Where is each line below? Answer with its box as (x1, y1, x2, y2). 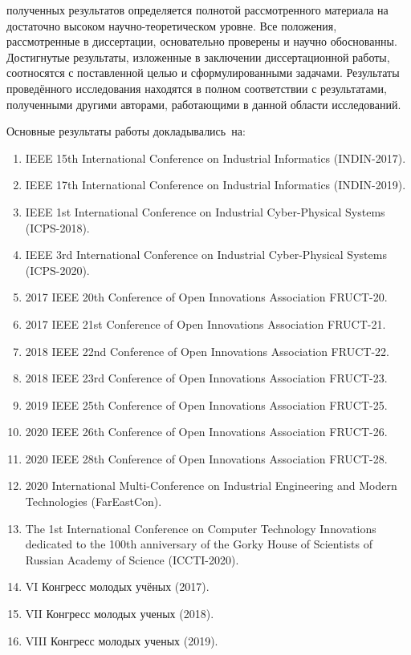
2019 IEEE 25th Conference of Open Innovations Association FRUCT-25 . (25, 396, 388, 413)
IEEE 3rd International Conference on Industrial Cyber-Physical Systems (25, 246, 387, 263)
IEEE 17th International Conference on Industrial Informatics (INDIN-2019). (25, 176, 406, 193)
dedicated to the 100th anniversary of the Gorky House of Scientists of (25, 536, 372, 552)
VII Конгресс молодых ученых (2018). (25, 605, 214, 622)
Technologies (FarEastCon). (25, 493, 162, 510)
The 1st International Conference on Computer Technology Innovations (25, 520, 376, 536)
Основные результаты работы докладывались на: (6, 123, 246, 139)
